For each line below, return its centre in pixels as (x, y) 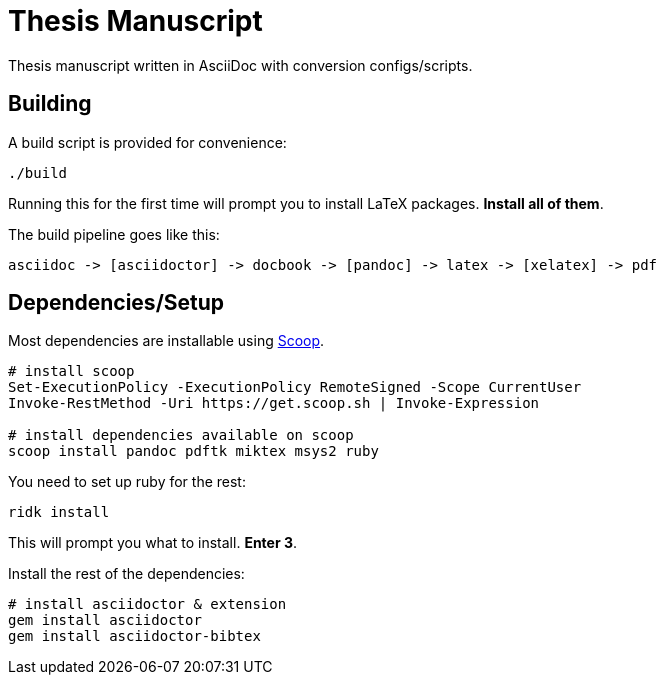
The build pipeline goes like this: (114, 234)
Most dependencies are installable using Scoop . (166, 341)
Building (50, 104)
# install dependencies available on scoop (181, 435)
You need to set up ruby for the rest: (127, 482)
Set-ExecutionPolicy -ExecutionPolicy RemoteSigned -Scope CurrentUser (295, 387)
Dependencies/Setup (116, 303)
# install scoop (71, 371)
